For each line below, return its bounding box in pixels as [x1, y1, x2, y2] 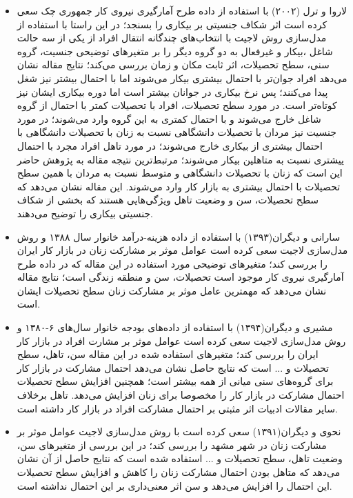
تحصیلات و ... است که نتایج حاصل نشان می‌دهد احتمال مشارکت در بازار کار [17, 360, 329, 375]
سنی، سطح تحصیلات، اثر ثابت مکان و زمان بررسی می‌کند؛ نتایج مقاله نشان [17, 57, 330, 72]
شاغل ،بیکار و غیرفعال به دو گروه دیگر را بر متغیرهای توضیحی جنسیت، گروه [17, 43, 333, 58]
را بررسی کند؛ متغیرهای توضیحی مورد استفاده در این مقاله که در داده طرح [17, 256, 327, 270]
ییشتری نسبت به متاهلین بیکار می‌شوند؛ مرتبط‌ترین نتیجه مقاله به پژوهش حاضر [17, 152, 344, 166]
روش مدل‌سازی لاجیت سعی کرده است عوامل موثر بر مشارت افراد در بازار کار [17, 333, 346, 348]
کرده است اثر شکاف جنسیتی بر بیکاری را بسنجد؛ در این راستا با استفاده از [17, 17, 327, 31]
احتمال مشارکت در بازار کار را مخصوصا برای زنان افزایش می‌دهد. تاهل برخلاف [17, 388, 345, 402]
